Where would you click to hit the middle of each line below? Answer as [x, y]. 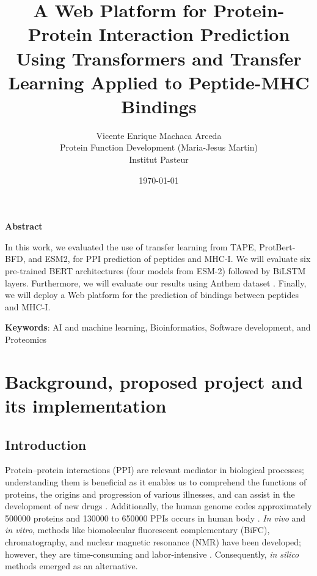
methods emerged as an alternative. [71, 566]
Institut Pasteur [159, 159]
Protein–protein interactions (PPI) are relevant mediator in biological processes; [155, 470]
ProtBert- [277, 246]
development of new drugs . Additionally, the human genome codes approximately [158, 506]
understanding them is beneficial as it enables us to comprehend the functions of [156, 481]
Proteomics [26, 339]
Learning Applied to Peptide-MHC [159, 82]
